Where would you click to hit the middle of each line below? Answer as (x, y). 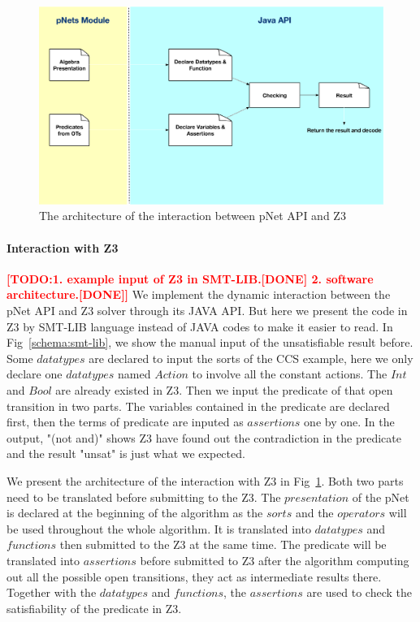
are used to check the (359, 592)
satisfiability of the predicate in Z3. (94, 608)
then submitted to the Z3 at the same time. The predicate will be (223, 544)
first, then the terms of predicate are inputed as (125, 422)
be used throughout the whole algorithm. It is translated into (159, 528)
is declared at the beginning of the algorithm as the (135, 513)
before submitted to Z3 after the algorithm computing (275, 560)
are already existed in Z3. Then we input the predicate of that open (224, 390)
